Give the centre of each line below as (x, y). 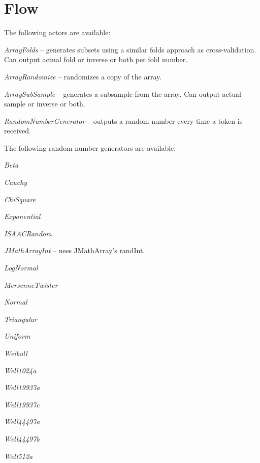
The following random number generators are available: (90, 147)
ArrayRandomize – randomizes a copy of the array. (83, 76)
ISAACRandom (28, 233)
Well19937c (22, 404)
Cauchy (16, 182)
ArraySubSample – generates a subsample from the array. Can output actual (123, 93)
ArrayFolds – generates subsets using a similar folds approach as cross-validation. (130, 49)
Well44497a (22, 421)
